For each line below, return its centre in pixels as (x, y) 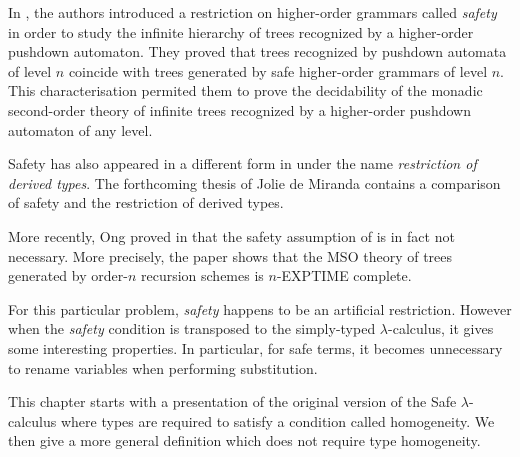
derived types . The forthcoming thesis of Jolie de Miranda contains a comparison (254, 182)
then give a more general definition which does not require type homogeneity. (244, 440)
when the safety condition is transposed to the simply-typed (192, 328)
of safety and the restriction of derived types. (146, 202)
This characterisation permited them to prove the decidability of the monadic (245, 90)
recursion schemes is (202, 275)
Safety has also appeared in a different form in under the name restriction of (242, 163)
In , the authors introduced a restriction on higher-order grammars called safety (252, 12)
